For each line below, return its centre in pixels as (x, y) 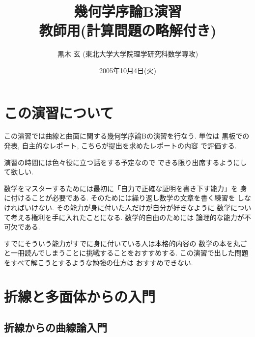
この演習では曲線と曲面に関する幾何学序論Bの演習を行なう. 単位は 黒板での (127, 136)
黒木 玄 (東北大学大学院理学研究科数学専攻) (128, 54)
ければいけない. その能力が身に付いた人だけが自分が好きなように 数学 (117, 207)
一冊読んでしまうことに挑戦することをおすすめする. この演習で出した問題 (129, 253)
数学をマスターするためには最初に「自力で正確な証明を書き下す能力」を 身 (126, 188)
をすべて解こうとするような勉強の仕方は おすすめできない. (99, 262)
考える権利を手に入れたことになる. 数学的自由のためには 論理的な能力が (127, 217)
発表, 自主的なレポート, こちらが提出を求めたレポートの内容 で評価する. (120, 146)
